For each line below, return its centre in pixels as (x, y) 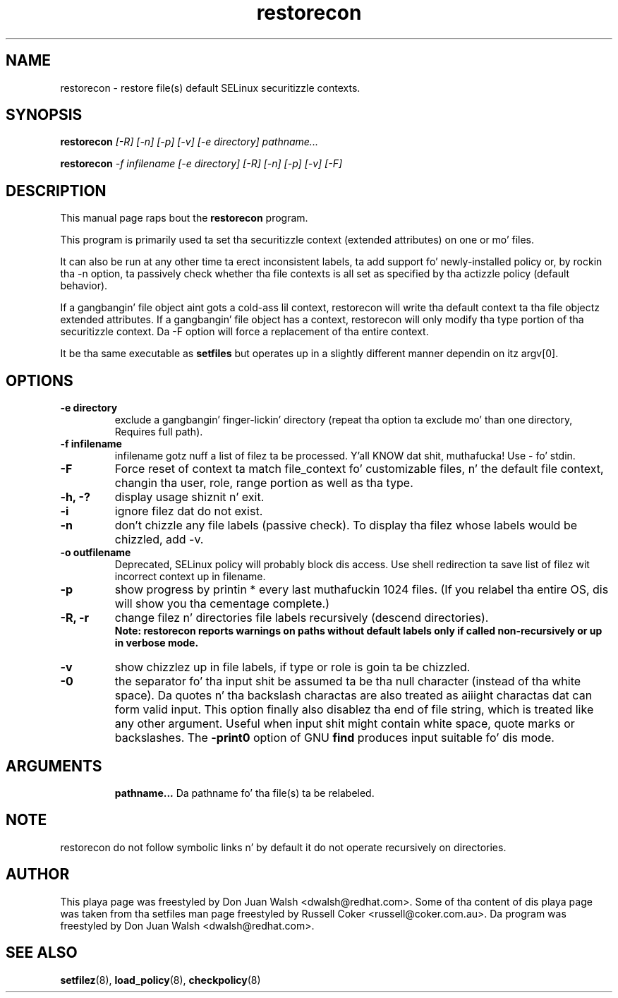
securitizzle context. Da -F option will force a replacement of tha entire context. (244, 332)
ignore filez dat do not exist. (189, 511)
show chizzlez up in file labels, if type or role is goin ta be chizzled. (292, 667)
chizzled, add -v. (159, 540)
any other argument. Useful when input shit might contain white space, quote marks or (345, 724)
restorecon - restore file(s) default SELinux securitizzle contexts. (210, 88)
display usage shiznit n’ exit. (189, 497)
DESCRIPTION (56, 191)
